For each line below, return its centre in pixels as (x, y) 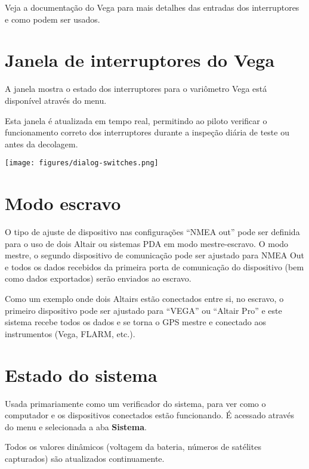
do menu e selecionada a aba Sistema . (76, 426)
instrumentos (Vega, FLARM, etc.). (70, 333)
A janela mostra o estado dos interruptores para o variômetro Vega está (136, 89)
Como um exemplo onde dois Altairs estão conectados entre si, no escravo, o (144, 299)
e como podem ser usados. (52, 19)
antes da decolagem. (41, 144)
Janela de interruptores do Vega (140, 60)
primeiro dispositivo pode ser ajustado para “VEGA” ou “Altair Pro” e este (143, 310)
